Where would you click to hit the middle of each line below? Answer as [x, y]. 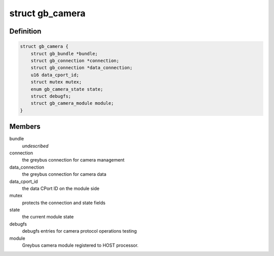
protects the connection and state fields [64, 203]
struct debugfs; [51, 96]
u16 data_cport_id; [55, 75]
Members [25, 127]
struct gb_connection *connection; [75, 60]
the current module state [48, 217]
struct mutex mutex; [56, 82]
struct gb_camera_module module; [72, 103]
